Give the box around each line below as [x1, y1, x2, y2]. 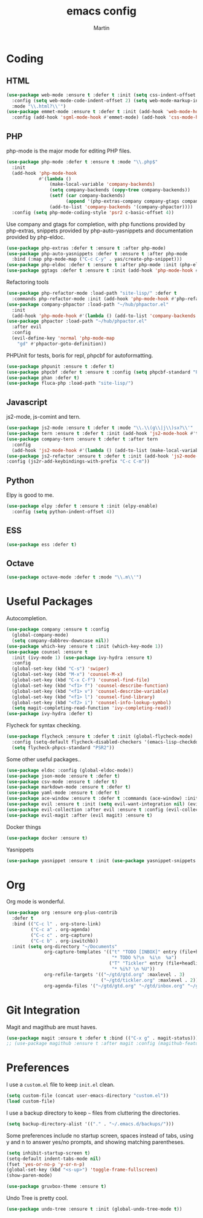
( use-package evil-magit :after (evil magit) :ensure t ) [6, 812, 153, 818]
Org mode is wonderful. [6, 898, 65, 905]
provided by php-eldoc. [6, 233, 65, 240]
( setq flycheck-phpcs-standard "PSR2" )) [11, 744, 115, 751]
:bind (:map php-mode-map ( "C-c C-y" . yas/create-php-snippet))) [11, 256, 182, 263]
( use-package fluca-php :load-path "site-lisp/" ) [6, 380, 134, 387]
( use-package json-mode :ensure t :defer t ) [6, 773, 120, 779]
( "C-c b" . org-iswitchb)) [30, 938, 98, 944]
